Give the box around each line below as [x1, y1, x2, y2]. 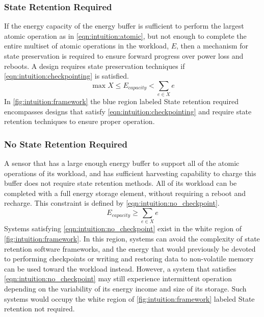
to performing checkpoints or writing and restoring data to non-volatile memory [4, 253, 254, 264]
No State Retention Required [4, 137, 127, 150]
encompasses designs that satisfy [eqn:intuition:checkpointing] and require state [4, 106, 252, 116]
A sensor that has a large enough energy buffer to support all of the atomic [4, 158, 240, 168]
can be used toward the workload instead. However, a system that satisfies [4, 263, 236, 274]
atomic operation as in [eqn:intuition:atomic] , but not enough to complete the [4, 30, 247, 41]
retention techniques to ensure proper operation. [4, 116, 155, 127]
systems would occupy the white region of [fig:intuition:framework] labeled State [4, 293, 255, 304]
